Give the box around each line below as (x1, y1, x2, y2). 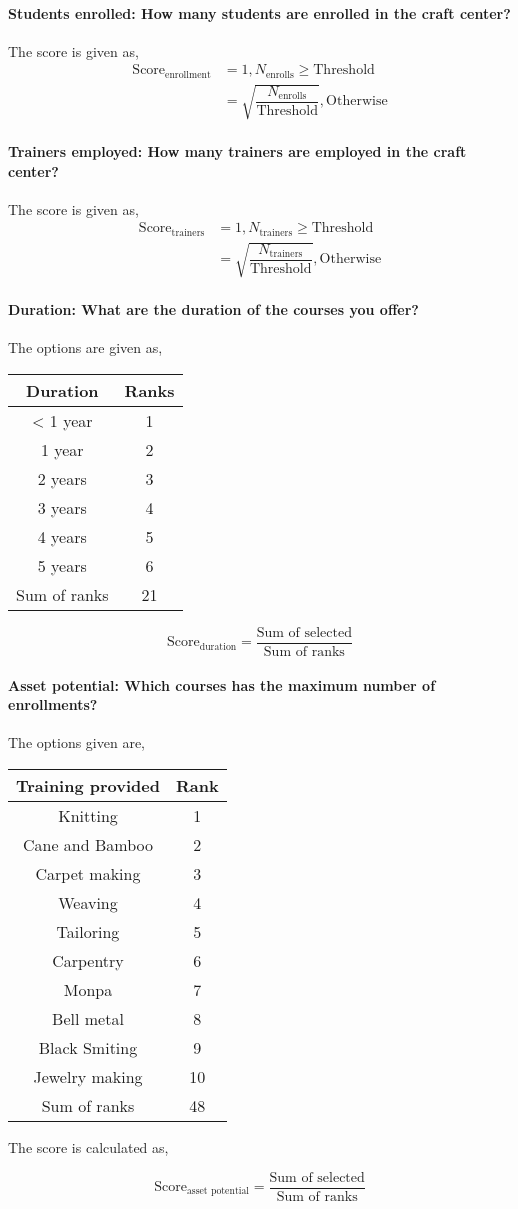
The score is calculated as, (8, 1136, 169, 1157)
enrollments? (8, 694, 98, 715)
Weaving (58, 890, 118, 914)
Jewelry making (33, 1064, 143, 1088)
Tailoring (56, 919, 120, 943)
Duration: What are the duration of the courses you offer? (8, 299, 419, 320)
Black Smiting (38, 1035, 138, 1059)
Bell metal (52, 1006, 124, 1030)
